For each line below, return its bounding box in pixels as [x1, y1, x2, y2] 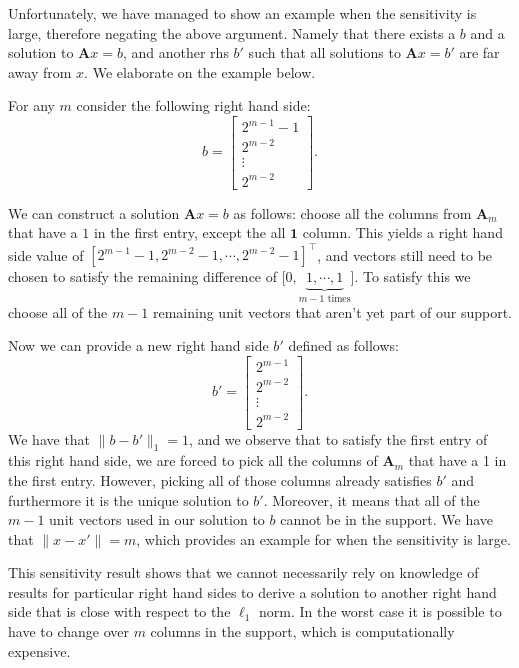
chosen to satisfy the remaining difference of [8, 266, 278, 287]
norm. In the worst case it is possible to [258, 601, 502, 622]
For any [8, 95, 55, 116]
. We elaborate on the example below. [84, 61, 316, 82]
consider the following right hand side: [76, 95, 311, 116]
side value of [8, 244, 84, 265]
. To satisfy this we [354, 266, 471, 287]
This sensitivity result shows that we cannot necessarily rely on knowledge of [8, 562, 479, 583]
